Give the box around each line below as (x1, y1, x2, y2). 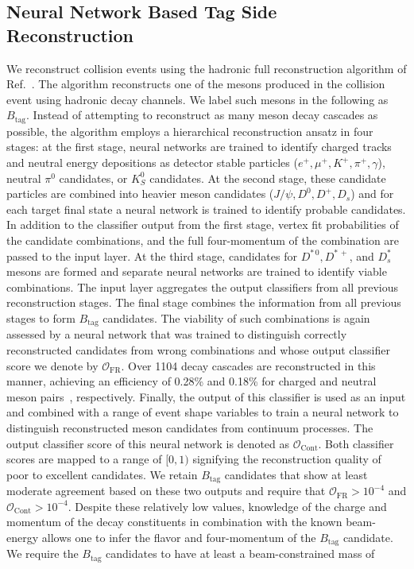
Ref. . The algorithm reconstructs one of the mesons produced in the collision (6, 75, 385, 92)
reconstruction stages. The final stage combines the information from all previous (6, 294, 401, 311)
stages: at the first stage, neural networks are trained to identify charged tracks (6, 138, 392, 155)
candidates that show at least (224, 466, 368, 482)
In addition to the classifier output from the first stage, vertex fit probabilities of (6, 216, 399, 233)
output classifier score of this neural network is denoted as (6, 435, 290, 451)
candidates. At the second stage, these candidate (149, 169, 386, 186)
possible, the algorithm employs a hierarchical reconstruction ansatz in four (6, 122, 373, 139)
